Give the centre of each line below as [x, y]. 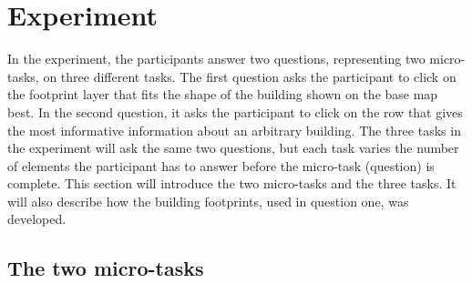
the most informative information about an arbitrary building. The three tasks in [234, 130]
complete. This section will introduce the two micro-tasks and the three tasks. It [232, 183]
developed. [37, 219]
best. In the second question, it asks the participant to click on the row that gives [235, 111]
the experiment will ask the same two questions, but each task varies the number [233, 148]
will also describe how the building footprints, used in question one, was [208, 201]
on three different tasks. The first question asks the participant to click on [250, 76]
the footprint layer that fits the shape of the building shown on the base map [223, 94]
